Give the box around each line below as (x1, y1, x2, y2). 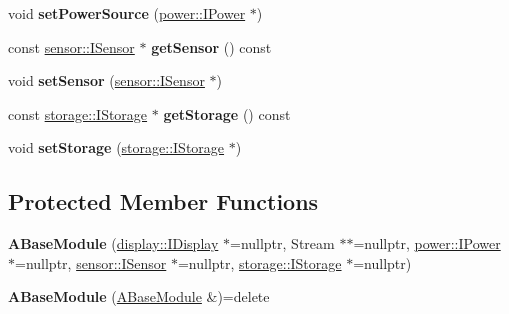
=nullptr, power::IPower (353, 233, 501, 254)
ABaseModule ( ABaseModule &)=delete (8, 286, 270, 307)
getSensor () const (151, 36, 272, 57)
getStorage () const (163, 103, 291, 124)
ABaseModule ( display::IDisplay (8, 233, 219, 254)
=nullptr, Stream (229, 233, 335, 254)
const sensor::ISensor (8, 36, 135, 57)
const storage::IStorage (8, 103, 148, 124)
